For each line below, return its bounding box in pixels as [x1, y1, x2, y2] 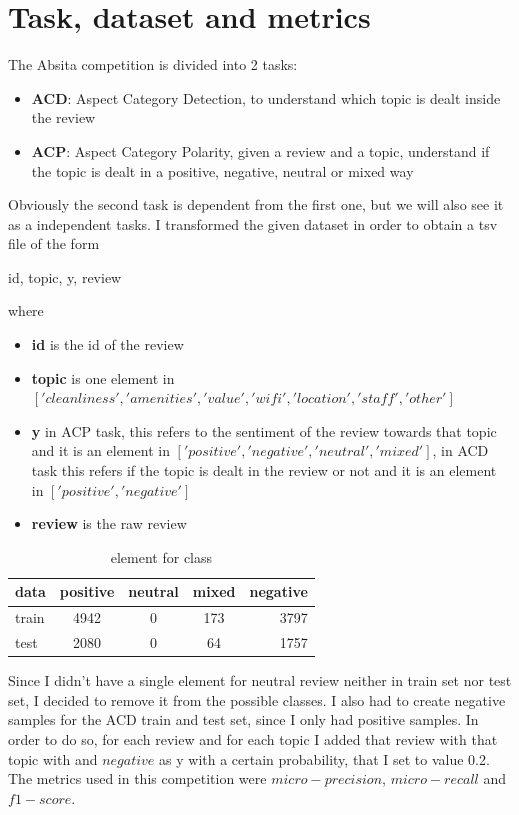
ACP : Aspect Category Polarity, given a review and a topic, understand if [31, 140, 490, 161]
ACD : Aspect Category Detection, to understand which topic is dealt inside [31, 87, 501, 108]
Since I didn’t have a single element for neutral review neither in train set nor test [8, 670, 512, 691]
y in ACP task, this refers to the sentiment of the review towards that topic [31, 420, 497, 441]
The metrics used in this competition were [8, 768, 267, 789]
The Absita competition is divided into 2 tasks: [8, 54, 298, 75]
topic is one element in [31, 367, 175, 388]
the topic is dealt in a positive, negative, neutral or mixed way [31, 160, 414, 181]
